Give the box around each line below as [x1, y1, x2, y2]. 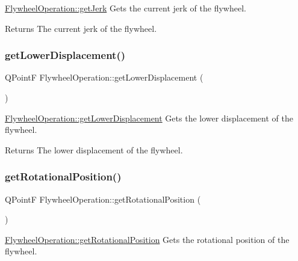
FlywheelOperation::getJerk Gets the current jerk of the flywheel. [5, 2, 246, 14]
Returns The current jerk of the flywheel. [5, 22, 157, 34]
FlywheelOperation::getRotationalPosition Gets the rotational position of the [5, 233, 290, 245]
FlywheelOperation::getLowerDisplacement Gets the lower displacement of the [5, 111, 293, 124]
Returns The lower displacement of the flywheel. [5, 143, 183, 156]
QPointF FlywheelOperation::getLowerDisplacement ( [5, 71, 203, 84]
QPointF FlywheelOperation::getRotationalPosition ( [5, 192, 201, 205]
